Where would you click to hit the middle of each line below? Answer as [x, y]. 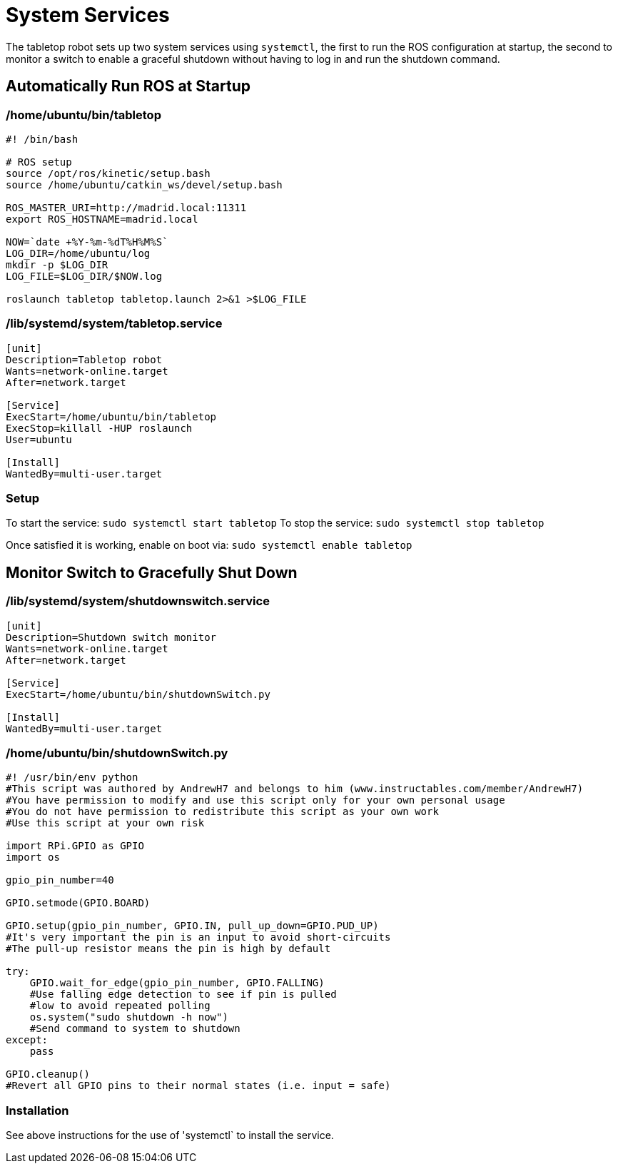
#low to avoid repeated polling [120, 1006]
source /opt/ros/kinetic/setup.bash [108, 173]
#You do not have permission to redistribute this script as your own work [222, 812]
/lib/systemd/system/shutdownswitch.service [138, 601]
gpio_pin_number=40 [60, 880]
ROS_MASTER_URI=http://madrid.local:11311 [126, 207]
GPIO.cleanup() [48, 1074]
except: [27, 1040]
